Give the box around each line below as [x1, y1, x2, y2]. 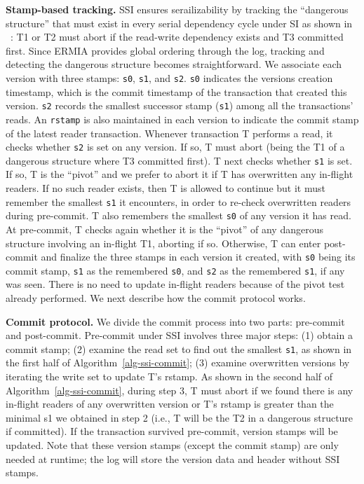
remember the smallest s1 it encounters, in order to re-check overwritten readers [6, 194, 351, 209]
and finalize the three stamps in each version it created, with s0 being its [41, 249, 356, 264]
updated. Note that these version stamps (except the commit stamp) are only [6, 438, 339, 452]
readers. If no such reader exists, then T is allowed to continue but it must [6, 181, 325, 195]
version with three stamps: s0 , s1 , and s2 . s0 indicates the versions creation [6, 70, 333, 85]
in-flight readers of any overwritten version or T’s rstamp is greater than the [6, 396, 334, 411]
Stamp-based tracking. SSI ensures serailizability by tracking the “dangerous [6, 2, 349, 16]
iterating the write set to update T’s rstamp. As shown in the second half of [6, 369, 333, 384]
